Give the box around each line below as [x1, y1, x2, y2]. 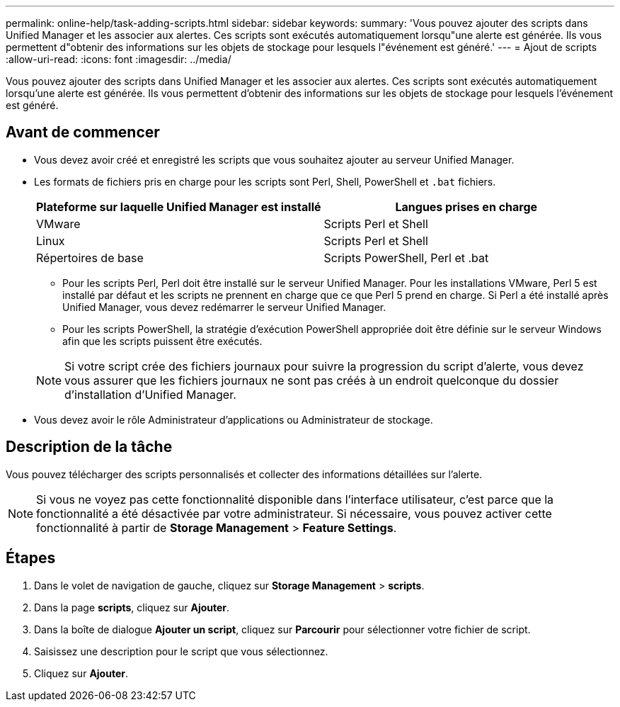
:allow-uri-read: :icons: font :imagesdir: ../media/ [6, 53, 231, 65]
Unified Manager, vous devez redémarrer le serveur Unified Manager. [62, 300, 386, 313]
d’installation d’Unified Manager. [64, 387, 236, 402]
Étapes [6, 549, 56, 567]
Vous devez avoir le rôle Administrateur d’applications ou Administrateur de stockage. [34, 413, 433, 426]
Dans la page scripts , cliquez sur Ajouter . [34, 601, 230, 613]
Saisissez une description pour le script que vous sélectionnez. [34, 645, 328, 657]
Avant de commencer [6, 123, 160, 142]
